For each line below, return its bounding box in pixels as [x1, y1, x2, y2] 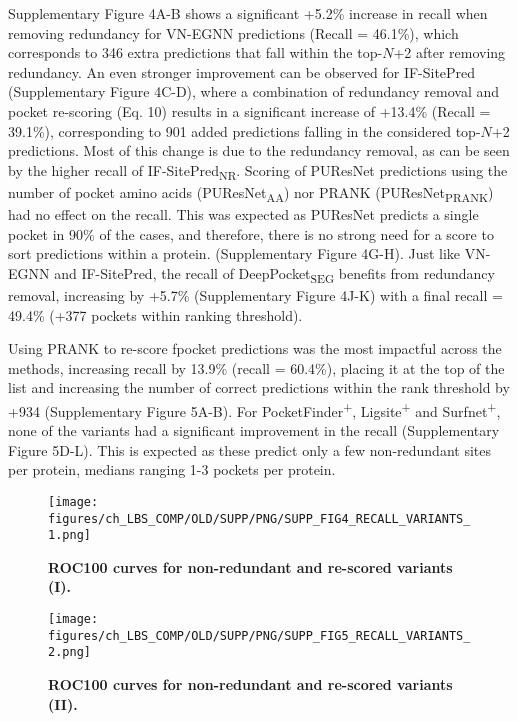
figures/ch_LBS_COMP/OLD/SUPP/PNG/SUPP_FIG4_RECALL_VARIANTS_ [48, 511, 471, 526]
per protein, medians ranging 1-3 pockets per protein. [8, 459, 336, 480]
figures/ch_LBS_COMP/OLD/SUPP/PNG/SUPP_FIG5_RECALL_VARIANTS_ [48, 628, 471, 643]
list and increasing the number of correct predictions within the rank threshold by [8, 377, 510, 398]
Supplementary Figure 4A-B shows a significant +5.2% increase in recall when [8, 3, 488, 23]
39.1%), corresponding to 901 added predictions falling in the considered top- [8, 120, 481, 141]
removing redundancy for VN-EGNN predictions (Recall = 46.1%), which [8, 22, 459, 43]
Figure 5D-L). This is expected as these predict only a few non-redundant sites [8, 439, 491, 460]
